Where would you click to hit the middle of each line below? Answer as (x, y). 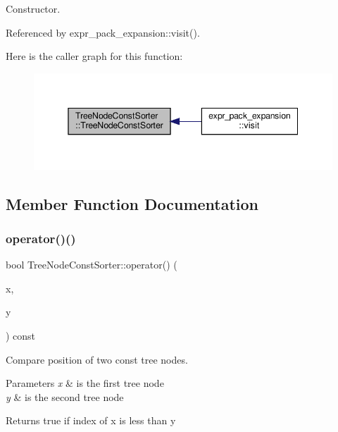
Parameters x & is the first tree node (85, 383)
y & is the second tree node (65, 396)
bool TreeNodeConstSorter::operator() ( (92, 265)
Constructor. (33, 8)
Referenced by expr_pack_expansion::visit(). (103, 32)
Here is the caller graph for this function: (94, 56)
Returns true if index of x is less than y (91, 420)
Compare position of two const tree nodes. (97, 359)
